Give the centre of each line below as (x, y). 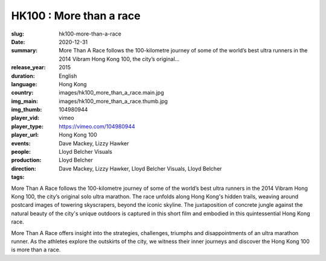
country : (22, 93)
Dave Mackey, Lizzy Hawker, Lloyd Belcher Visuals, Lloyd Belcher (140, 168)
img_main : (25, 101)
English (68, 76)
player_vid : (25, 118)
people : (21, 152)
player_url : (25, 135)
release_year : (29, 68)
